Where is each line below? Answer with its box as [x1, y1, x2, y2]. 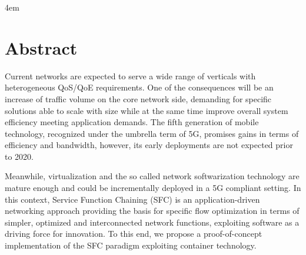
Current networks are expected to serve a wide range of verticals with [5, 69, 256, 82]
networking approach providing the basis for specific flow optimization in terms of [5, 204, 300, 217]
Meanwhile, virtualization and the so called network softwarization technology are [5, 170, 300, 182]
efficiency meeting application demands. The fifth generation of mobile [5, 116, 259, 128]
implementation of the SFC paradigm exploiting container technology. [5, 239, 257, 251]
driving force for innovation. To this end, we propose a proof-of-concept [5, 227, 262, 240]
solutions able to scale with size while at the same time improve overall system [5, 104, 288, 116]
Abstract [5, 35, 78, 59]
